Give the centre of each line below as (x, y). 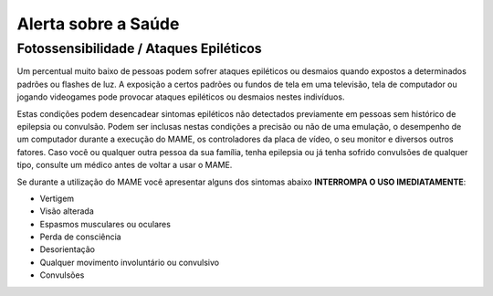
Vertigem (57, 198)
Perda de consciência (81, 237)
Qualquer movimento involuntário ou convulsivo (129, 262)
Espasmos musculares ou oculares (105, 224)
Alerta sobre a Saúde (98, 24)
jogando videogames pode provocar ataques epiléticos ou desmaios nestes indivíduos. (181, 97)
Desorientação (68, 249)
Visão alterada (67, 211)
